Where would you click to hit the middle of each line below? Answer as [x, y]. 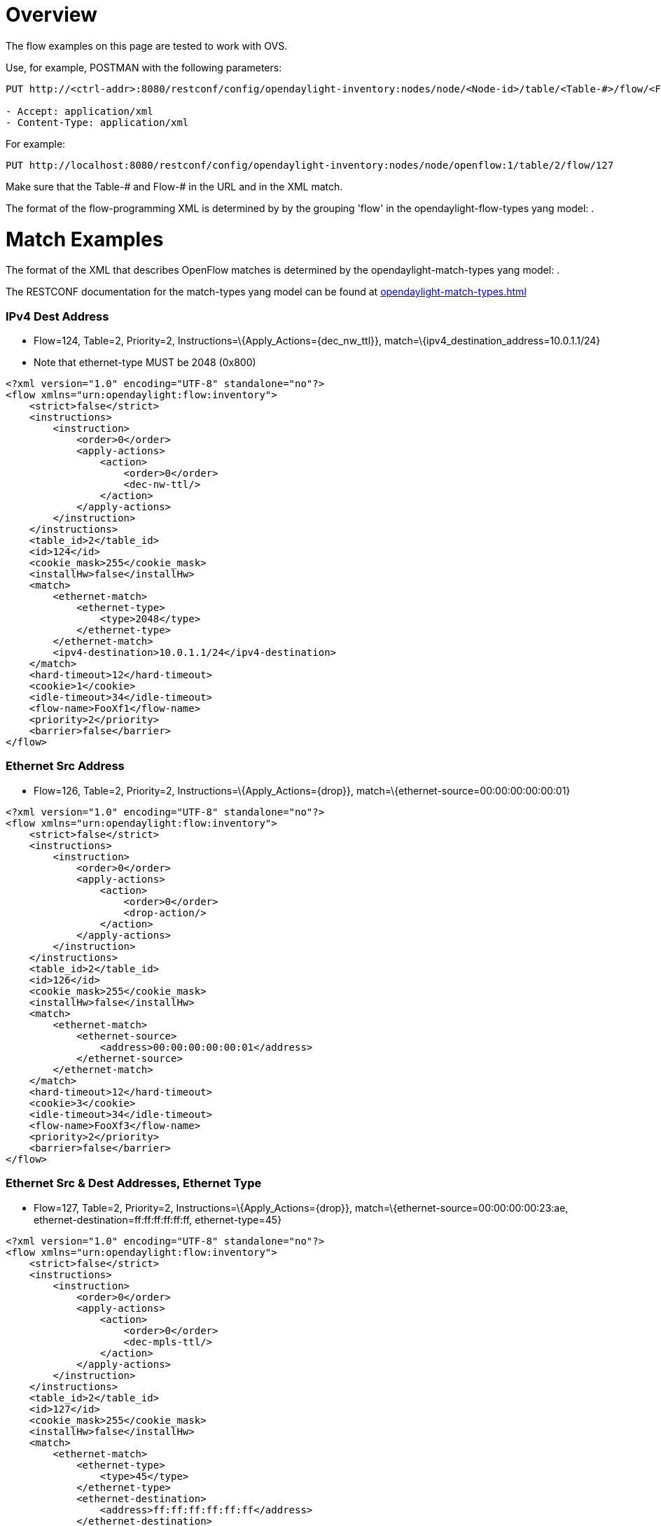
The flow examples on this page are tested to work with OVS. [147, 45]
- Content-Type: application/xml [97, 122]
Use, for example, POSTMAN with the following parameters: [144, 67]
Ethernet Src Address [65, 766]
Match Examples [85, 239]
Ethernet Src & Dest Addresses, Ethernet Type [134, 1183]
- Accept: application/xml [79, 111]
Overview [51, 15]
